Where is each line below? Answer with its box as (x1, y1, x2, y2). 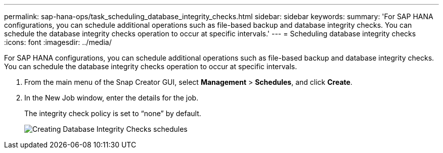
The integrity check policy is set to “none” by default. (24, 109, 201, 118)
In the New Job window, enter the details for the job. (24, 93, 199, 102)
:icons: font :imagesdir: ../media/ (4, 38, 112, 46)
